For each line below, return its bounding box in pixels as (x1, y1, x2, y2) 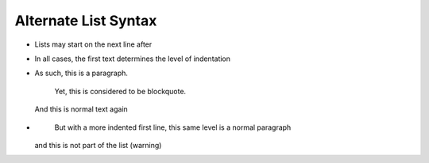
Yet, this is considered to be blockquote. (54, 86, 187, 96)
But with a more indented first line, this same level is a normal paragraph (54, 123, 292, 132)
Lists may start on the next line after (34, 40, 153, 49)
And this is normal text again (34, 104, 129, 114)
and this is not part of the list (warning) (34, 140, 162, 150)
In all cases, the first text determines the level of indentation (34, 54, 230, 63)
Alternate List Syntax (14, 12, 157, 29)
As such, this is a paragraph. (34, 68, 129, 78)
